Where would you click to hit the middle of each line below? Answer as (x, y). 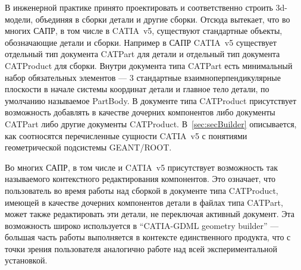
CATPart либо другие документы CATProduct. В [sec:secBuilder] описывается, (151, 123)
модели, (19, 19)
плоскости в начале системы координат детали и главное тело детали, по (137, 89)
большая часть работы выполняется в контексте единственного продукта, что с (148, 237)
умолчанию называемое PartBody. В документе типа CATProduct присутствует (151, 100)
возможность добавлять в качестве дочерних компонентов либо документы (140, 112)
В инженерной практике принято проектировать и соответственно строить (139, 7)
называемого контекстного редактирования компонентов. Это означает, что (140, 179)
